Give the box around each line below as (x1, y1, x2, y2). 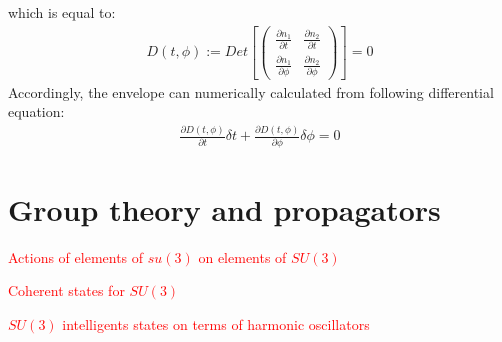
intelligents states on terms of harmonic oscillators (62, 314, 370, 335)
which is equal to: (8, 2, 116, 22)
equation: (8, 101, 65, 122)
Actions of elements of (8, 246, 144, 267)
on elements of (198, 246, 287, 267)
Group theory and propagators (8, 188, 441, 229)
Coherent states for (8, 280, 125, 301)
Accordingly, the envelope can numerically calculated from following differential (8, 81, 494, 102)
